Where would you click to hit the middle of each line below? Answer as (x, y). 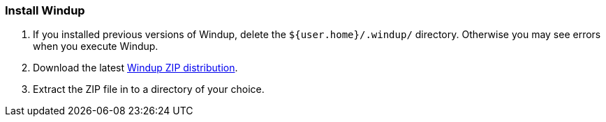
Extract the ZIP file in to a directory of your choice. (149, 89)
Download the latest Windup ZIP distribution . (135, 68)
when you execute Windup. (96, 46)
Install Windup (45, 10)
